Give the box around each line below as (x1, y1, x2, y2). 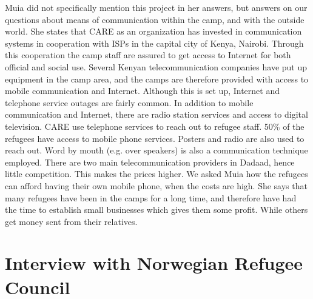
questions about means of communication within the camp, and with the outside (5, 13, 305, 25)
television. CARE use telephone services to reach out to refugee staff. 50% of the (5, 119, 305, 132)
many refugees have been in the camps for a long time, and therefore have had (5, 191, 297, 204)
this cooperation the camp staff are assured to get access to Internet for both (5, 49, 291, 61)
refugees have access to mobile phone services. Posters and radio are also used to (5, 132, 305, 144)
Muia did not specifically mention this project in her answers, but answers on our (5, 1, 308, 13)
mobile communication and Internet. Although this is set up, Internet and (5, 84, 280, 97)
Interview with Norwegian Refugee (5, 250, 303, 275)
